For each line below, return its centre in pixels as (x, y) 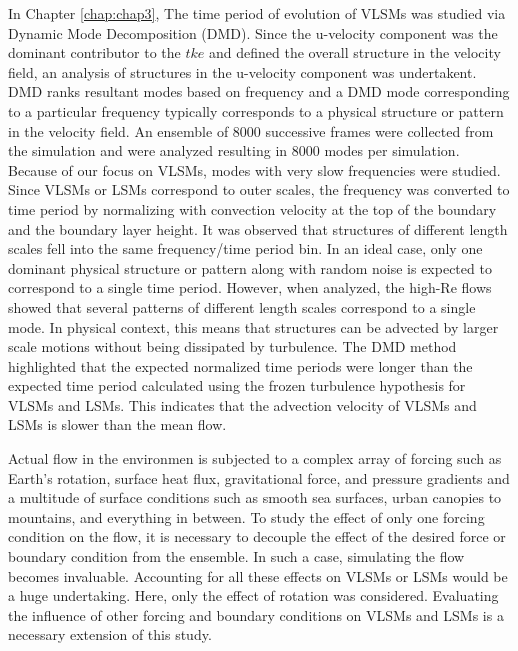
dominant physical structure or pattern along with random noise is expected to (250, 267)
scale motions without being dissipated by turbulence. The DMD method (232, 346)
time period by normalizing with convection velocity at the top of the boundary (252, 208)
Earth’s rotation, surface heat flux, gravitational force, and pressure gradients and (259, 477)
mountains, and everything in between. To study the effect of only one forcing (246, 516)
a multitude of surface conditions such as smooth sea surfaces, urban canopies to (255, 497)
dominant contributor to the (94, 52)
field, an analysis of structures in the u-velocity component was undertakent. (242, 71)
